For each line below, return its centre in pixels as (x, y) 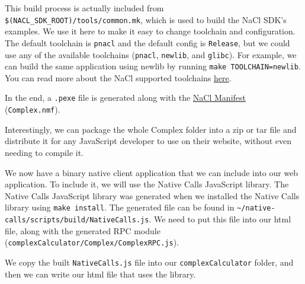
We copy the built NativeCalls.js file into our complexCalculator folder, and (149, 262)
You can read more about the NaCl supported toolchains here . (118, 77)
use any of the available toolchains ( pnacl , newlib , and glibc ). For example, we (151, 54)
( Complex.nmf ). (33, 109)
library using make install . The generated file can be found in (120, 207)
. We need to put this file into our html (220, 218)
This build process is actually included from (84, 8)
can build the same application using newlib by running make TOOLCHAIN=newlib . (153, 66)
